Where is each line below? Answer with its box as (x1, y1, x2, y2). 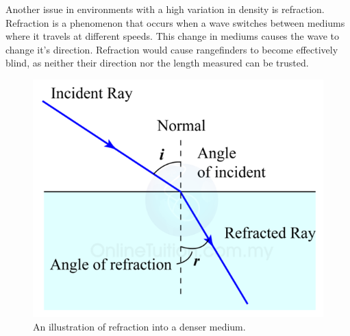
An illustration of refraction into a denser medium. (33, 319, 246, 333)
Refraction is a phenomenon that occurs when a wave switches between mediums (5, 15, 345, 29)
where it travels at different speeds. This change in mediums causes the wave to (5, 29, 340, 43)
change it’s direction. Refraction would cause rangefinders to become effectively (5, 42, 338, 56)
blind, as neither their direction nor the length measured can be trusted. (5, 56, 309, 70)
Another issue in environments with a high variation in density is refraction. (5, 2, 325, 16)
